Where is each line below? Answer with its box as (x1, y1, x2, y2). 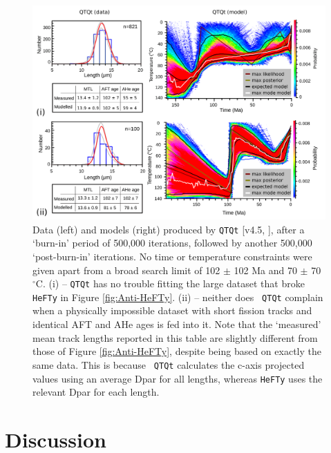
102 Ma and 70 (234, 262, 297, 277)
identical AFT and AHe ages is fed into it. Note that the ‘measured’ (32, 317, 321, 331)
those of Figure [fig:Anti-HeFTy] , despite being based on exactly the (32, 344, 321, 358)
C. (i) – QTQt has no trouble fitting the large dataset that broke (35, 276, 305, 291)
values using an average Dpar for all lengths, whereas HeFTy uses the (32, 371, 323, 385)
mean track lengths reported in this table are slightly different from (32, 330, 318, 345)
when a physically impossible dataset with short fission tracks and (32, 303, 312, 318)
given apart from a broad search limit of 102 (32, 262, 220, 277)
